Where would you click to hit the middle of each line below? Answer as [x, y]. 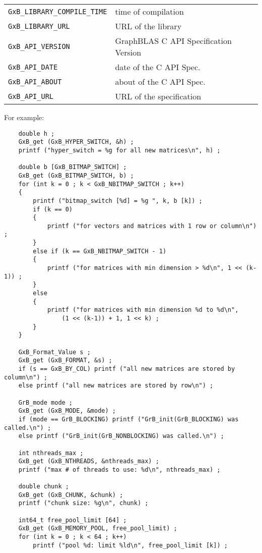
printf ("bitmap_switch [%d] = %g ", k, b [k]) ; [118, 201]
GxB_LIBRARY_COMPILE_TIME [58, 11]
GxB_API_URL [31, 96]
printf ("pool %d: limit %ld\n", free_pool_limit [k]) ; [130, 545]
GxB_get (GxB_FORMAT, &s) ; [65, 361]
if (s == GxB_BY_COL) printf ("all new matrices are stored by [127, 369]
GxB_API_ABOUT [35, 81]
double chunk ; [44, 487]
